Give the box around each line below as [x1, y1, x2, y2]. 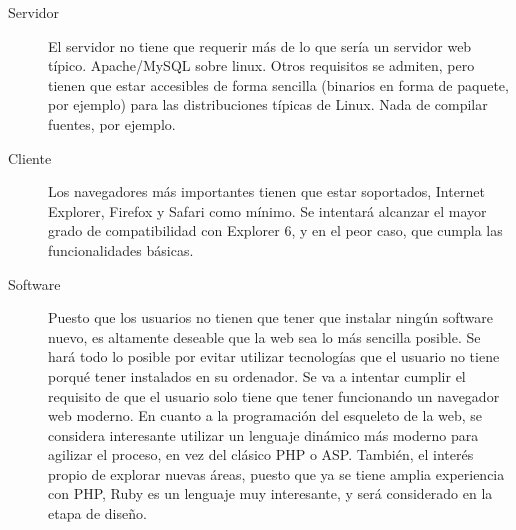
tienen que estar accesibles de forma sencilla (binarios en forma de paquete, [48, 74, 509, 95]
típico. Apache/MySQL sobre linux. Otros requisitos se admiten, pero [48, 55, 475, 76]
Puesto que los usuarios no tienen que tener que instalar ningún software [48, 307, 493, 328]
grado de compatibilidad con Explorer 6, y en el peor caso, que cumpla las [48, 220, 503, 241]
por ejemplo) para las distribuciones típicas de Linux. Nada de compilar [48, 94, 488, 115]
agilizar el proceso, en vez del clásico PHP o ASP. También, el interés [48, 444, 474, 465]
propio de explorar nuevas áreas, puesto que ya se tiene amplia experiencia [48, 463, 505, 484]
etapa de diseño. [48, 503, 147, 524]
